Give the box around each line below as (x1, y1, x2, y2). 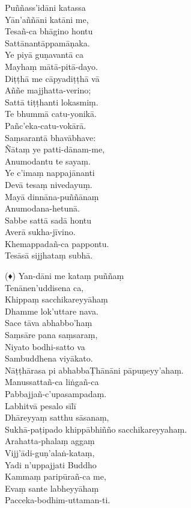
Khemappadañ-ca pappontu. (5, 237, 109, 249)
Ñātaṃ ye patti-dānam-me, (5, 143, 105, 155)
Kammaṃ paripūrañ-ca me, (5, 470, 106, 483)
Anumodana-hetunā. (5, 202, 80, 215)
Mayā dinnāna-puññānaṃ (5, 190, 99, 202)
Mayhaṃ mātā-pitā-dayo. (5, 60, 98, 72)
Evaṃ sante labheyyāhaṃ (5, 481, 99, 494)
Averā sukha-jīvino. (5, 225, 76, 238)
